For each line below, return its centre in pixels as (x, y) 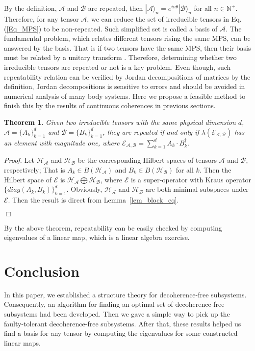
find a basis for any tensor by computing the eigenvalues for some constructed (121, 333)
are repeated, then (115, 8)
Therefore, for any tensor (41, 19)
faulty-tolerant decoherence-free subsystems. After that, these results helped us (123, 323)
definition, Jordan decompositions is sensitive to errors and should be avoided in (125, 86)
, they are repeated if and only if (151, 132)
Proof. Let (19, 160)
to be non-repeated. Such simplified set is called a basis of (130, 28)
